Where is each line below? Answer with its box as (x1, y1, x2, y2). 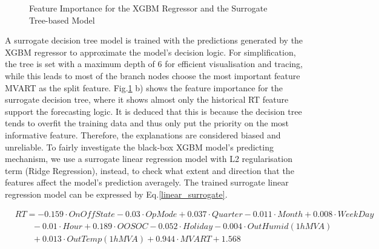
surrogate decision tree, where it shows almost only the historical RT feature (5, 93, 289, 106)
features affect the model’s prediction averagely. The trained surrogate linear (5, 176, 289, 189)
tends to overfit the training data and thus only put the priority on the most (5, 117, 289, 129)
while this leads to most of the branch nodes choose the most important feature (5, 69, 300, 82)
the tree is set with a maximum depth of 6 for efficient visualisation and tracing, (5, 57, 303, 70)
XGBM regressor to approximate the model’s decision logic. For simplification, (5, 45, 296, 58)
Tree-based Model (29, 13, 95, 26)
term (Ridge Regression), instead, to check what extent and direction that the (5, 164, 294, 176)
